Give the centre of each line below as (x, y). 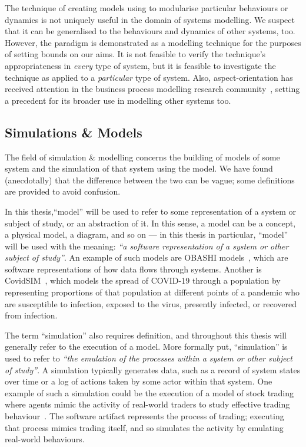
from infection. (31, 315)
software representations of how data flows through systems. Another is (133, 269)
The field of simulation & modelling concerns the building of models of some (142, 157)
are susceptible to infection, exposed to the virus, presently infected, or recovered (151, 303)
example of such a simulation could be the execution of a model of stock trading (149, 392)
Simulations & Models (74, 132)
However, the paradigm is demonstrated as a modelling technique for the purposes (153, 42)
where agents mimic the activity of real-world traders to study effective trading (147, 404)
